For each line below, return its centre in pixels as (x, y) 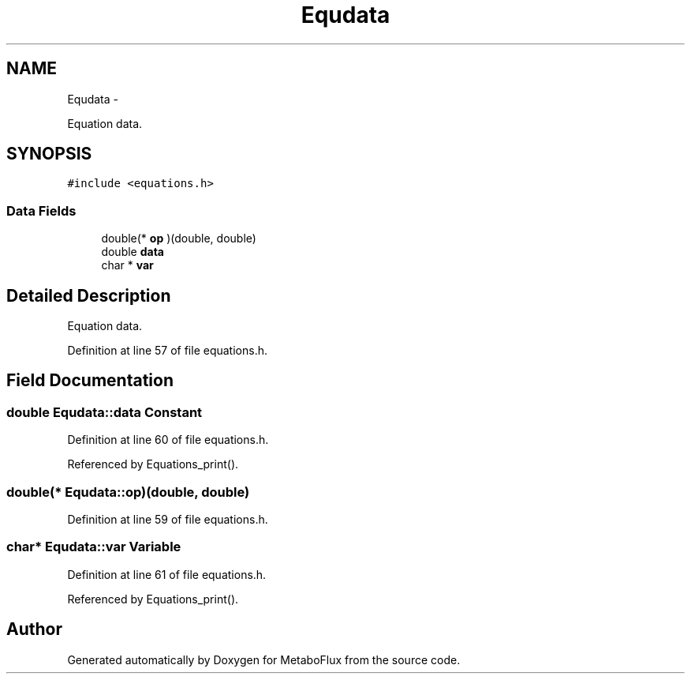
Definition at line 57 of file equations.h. (167, 351)
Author (34, 629)
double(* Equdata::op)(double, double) (128, 492)
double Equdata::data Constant (105, 412)
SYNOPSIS (49, 154)
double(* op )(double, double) (179, 239)
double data (133, 252)
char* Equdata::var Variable (94, 547)
